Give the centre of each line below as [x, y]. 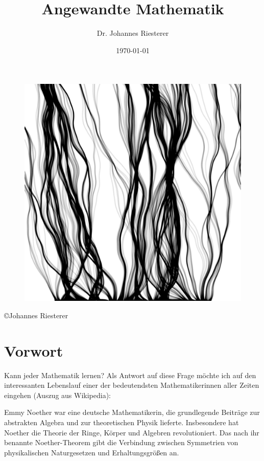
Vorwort [34, 350]
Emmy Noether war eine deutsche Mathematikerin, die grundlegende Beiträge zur [132, 412]
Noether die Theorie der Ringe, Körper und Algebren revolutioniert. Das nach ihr [132, 432]
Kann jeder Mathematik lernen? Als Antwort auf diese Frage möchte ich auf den [130, 375]
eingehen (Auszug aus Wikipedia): [58, 395]
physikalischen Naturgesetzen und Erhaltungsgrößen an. [92, 452]
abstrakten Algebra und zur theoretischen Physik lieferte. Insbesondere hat [122, 422]
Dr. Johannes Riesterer [133, 33]
